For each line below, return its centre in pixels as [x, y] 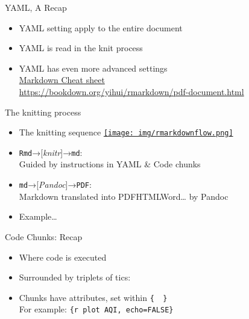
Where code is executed [63, 257]
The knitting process [43, 112]
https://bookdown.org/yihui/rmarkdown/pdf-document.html [131, 91]
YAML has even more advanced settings [93, 68]
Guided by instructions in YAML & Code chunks [110, 164]
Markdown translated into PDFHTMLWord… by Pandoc [124, 196]
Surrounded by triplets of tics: [75, 277]
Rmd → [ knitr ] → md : [51, 152]
